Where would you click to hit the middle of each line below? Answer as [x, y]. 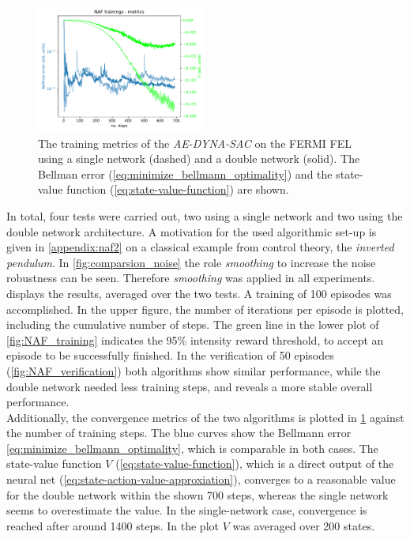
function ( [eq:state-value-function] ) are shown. [178, 189]
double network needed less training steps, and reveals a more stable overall [190, 386]
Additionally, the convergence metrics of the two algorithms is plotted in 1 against [205, 417]
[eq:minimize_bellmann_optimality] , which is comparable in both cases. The [192, 448]
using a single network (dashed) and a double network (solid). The [199, 158]
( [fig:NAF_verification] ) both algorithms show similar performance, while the [194, 370]
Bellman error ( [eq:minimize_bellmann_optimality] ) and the [185, 173]
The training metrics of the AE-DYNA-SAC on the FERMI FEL [195, 143]
